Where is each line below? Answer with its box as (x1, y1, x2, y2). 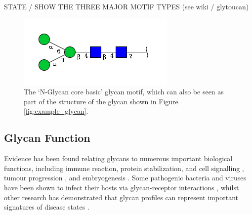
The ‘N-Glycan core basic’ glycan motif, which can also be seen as (24, 86, 224, 97)
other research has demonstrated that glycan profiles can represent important (4, 192, 238, 202)
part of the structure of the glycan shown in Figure (24, 96, 178, 106)
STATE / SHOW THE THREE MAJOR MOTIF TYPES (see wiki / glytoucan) (4, 1, 249, 11)
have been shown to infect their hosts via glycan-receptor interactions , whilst (4, 182, 239, 192)
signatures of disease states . (4, 202, 89, 212)
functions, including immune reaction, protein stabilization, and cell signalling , (4, 163, 244, 173)
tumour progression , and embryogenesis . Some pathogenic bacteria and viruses (4, 172, 246, 183)
